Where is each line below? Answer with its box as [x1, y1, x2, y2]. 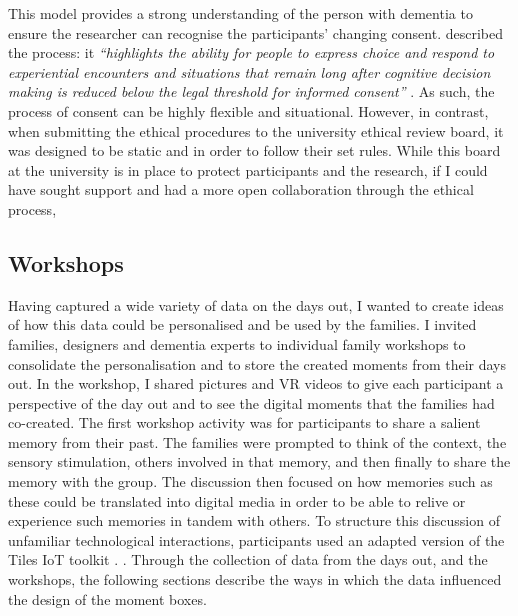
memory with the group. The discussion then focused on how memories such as [8, 471, 493, 492]
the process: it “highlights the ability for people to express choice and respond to [8, 42, 495, 63]
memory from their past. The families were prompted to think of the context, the [8, 431, 507, 452]
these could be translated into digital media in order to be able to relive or [8, 490, 466, 511]
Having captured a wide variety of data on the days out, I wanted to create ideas [8, 294, 504, 315]
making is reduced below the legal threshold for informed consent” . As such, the [8, 81, 495, 102]
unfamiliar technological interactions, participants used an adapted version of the [8, 529, 505, 550]
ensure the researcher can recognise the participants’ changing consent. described [8, 22, 503, 43]
